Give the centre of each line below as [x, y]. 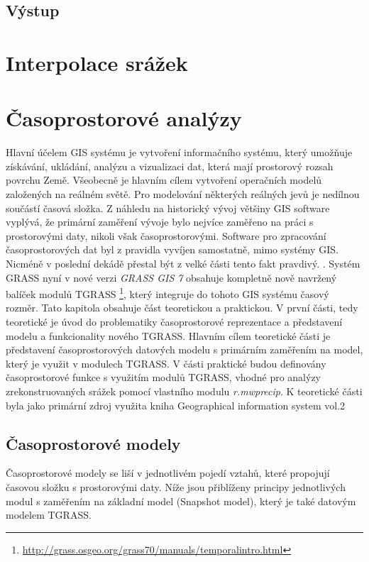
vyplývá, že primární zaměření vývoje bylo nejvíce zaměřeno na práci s [160, 222]
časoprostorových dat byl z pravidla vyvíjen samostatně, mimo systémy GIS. [172, 249]
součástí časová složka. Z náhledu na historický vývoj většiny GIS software [168, 208]
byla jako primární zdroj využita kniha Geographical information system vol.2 [176, 405]
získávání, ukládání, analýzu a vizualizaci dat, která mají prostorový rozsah [170, 166]
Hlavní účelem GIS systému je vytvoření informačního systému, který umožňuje [179, 152]
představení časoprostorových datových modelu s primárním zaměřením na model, [184, 349]
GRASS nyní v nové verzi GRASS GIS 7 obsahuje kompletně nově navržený [171, 277]
